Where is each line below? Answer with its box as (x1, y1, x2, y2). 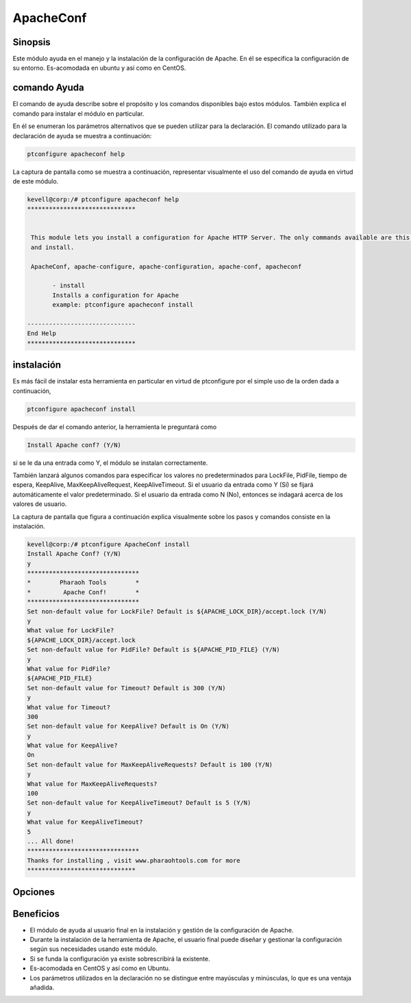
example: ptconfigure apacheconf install (52, 301, 194, 309)
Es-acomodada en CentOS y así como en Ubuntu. (29, 964, 171, 972)
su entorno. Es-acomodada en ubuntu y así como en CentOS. (12, 64, 186, 72)
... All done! (27, 837, 75, 845)
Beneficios (12, 908, 60, 919)
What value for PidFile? (27, 665, 111, 672)
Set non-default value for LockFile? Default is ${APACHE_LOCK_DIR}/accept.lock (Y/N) (27, 607, 327, 615)
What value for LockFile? (27, 626, 114, 635)
